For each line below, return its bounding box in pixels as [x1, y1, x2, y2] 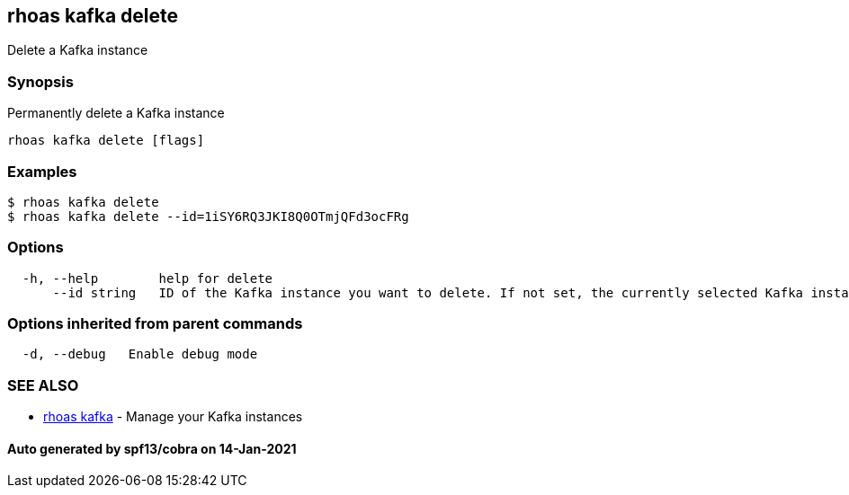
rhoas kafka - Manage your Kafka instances [43, 409, 303, 425]
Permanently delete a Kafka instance [7, 105, 225, 121]
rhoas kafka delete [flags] [7, 133, 205, 148]
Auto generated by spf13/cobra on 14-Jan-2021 [7, 440, 297, 456]
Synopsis [7, 72, 74, 91]
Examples [7, 162, 77, 181]
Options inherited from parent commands [7, 314, 303, 333]
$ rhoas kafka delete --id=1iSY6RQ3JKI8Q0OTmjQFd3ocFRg [7, 208, 409, 224]
